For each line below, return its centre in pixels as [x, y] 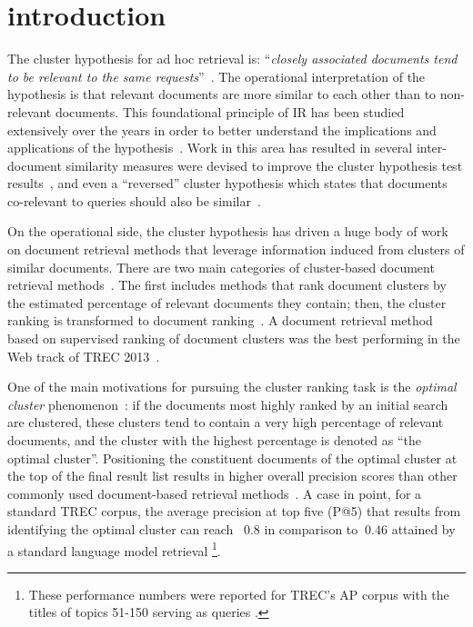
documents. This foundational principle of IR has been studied [230, 111]
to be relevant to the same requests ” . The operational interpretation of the [216, 76]
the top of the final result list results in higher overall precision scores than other [232, 476]
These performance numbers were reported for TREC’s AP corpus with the [239, 594]
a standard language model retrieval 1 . [114, 549]
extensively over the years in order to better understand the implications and [222, 129]
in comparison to [311, 528]
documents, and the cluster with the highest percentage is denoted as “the [215, 440]
